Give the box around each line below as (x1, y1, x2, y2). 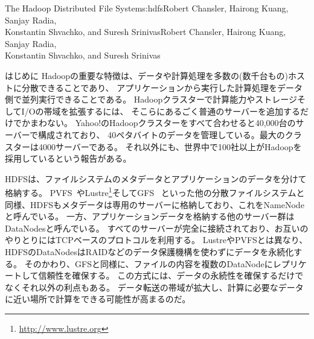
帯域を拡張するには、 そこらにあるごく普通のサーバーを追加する (43, 104, 301, 117)
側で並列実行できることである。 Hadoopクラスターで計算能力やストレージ (5, 93, 297, 106)
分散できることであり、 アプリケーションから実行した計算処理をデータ (21, 81, 303, 93)
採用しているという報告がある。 (5, 152, 132, 165)
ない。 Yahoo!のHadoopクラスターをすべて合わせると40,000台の (46, 116, 296, 129)
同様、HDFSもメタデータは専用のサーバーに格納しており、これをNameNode (5, 198, 304, 211)
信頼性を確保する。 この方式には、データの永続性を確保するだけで (38, 269, 304, 282)
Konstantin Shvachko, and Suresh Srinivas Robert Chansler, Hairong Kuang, (5, 25, 286, 38)
